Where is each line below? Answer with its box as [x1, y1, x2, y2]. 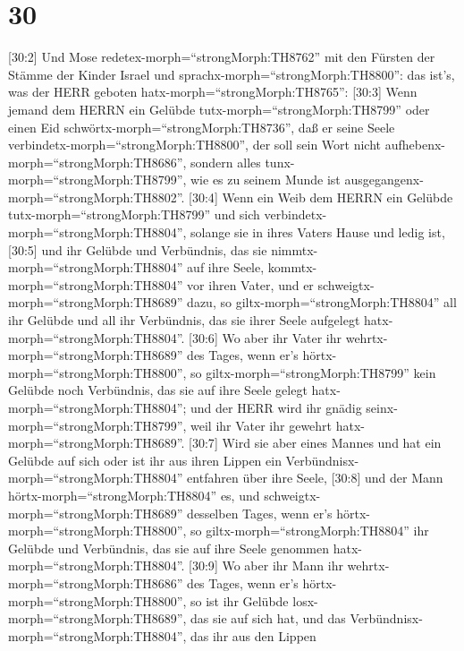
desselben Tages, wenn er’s [187, 503, 333, 522]
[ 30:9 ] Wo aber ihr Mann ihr [189, 556, 343, 575]
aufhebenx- [384, 135, 445, 154]
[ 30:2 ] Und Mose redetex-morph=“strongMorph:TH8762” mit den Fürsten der [8, 47, 435, 66]
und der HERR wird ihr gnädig [190, 398, 362, 416]
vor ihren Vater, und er [187, 275, 314, 294]
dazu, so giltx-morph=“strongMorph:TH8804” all [187, 293, 457, 312]
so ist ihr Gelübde [190, 591, 289, 610]
